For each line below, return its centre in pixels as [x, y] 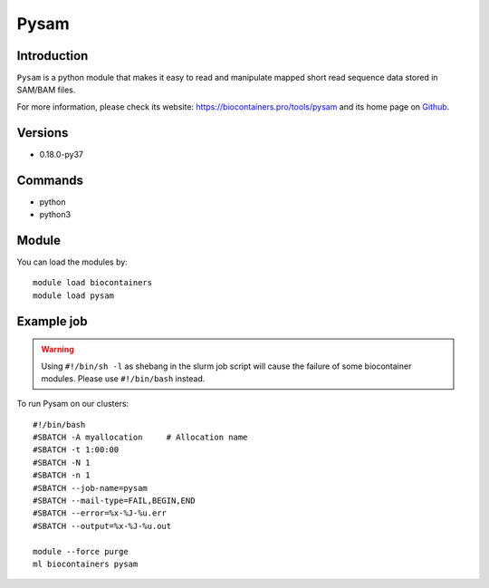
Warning [58, 350]
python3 [55, 215]
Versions [43, 133]
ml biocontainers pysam [86, 564]
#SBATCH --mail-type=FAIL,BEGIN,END [114, 501]
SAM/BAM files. [46, 90]
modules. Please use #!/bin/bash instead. [123, 378]
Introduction [53, 56]
